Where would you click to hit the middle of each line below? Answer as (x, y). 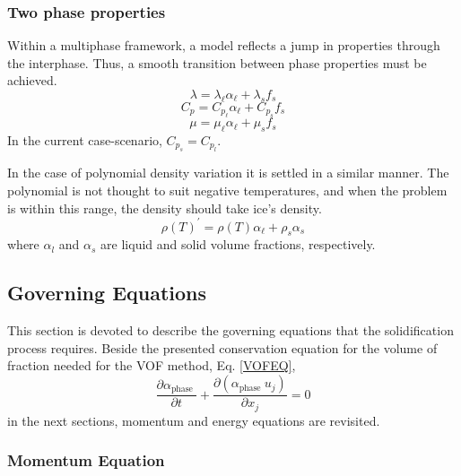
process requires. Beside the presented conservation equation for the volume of (222, 347)
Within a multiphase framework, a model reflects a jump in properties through (224, 45)
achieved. (32, 80)
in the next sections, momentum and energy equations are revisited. (194, 420)
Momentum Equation (86, 460)
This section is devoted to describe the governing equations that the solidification (230, 330)
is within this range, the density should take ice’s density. (165, 208)
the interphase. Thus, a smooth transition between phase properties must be (217, 62)
